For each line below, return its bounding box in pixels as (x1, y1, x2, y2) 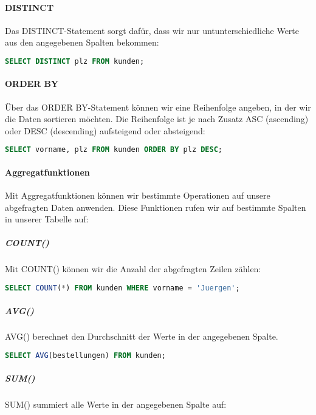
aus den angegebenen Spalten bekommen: (5, 36, 159, 49)
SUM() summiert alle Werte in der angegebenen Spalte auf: (5, 397, 227, 410)
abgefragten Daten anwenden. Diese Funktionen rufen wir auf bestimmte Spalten (5, 201, 306, 213)
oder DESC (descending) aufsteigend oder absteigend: (5, 124, 205, 137)
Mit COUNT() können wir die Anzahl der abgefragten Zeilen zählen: (5, 262, 261, 275)
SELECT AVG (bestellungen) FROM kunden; (5, 351, 166, 360)
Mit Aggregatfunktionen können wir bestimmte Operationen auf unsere (5, 189, 270, 202)
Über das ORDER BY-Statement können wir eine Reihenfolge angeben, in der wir (5, 100, 311, 113)
